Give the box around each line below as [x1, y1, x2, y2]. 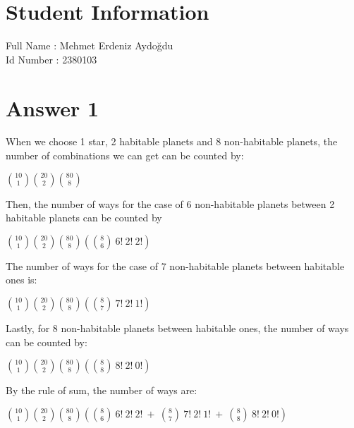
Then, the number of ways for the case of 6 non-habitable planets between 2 [6, 196, 335, 211]
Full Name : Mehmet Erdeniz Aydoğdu [6, 38, 173, 53]
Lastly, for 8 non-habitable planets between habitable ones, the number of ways [6, 321, 349, 335]
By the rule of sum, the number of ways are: [6, 383, 197, 398]
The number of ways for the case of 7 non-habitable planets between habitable [6, 258, 345, 273]
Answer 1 [6, 93, 99, 122]
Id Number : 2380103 [6, 51, 97, 66]
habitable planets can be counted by [6, 210, 162, 225]
